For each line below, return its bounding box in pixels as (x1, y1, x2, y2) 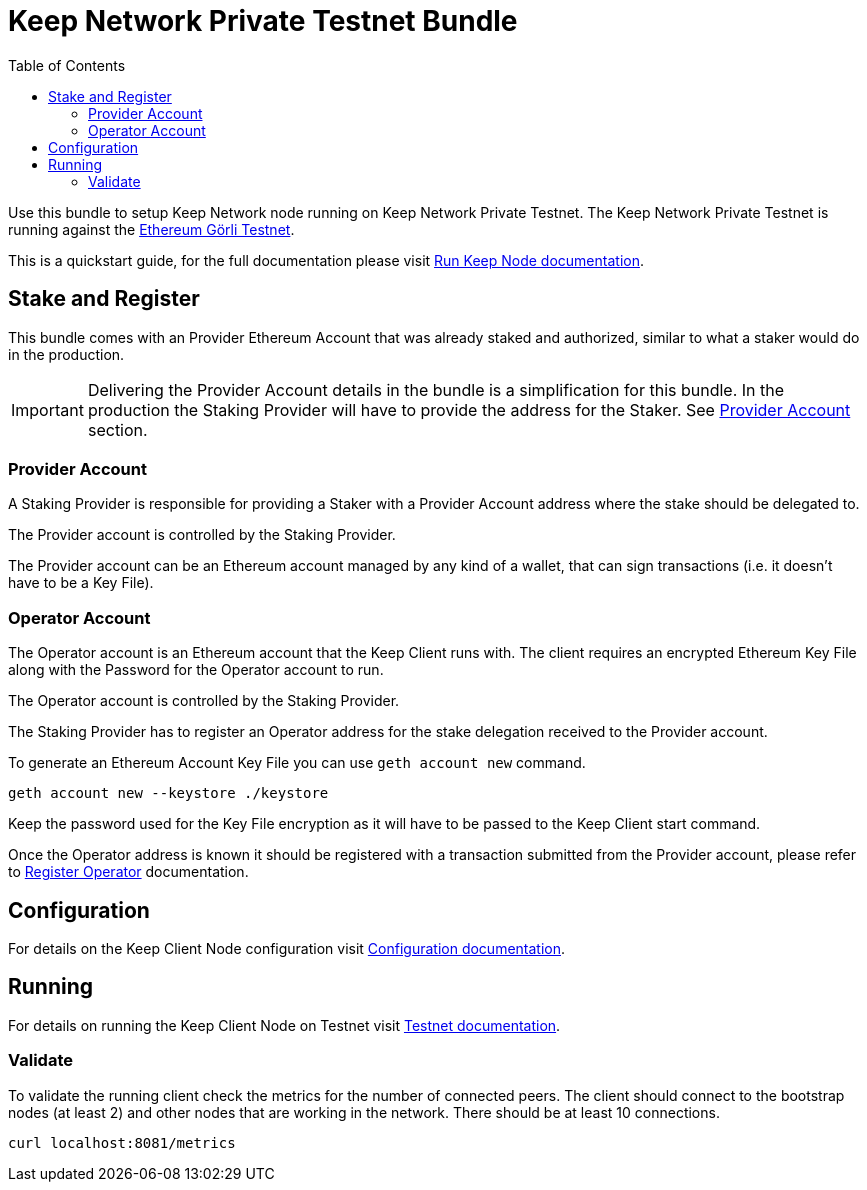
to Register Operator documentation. (8, 863, 249, 881)
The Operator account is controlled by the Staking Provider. (8, 692, 400, 710)
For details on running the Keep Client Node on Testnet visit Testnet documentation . (8, 1016, 561, 1034)
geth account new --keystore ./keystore (8, 785, 329, 802)
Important (11, 399, 84, 420)
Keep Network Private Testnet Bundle (8, 4, 518, 38)
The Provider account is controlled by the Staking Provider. (8, 526, 396, 544)
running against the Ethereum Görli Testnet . (8, 220, 295, 238)
